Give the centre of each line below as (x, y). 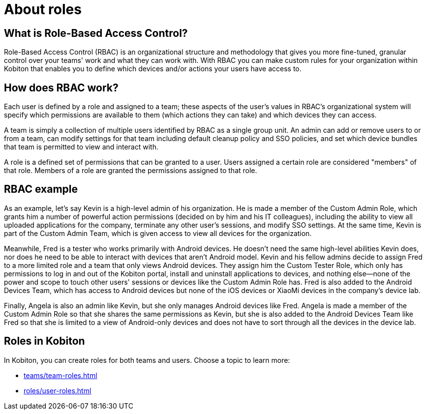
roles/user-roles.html (58, 390)
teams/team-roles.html (61, 375)
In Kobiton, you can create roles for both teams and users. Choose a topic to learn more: (147, 360)
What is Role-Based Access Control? (96, 33)
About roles (43, 9)
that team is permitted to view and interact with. (81, 147)
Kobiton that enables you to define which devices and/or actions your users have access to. (153, 69)
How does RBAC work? (61, 88)
